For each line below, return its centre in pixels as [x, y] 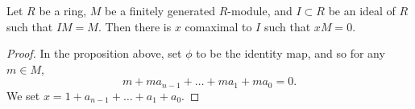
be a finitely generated [160, 10]
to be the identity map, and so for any [290, 53]
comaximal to [218, 26]
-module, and [260, 10]
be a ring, [63, 10]
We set [23, 95]
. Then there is [135, 26]
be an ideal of [362, 10]
